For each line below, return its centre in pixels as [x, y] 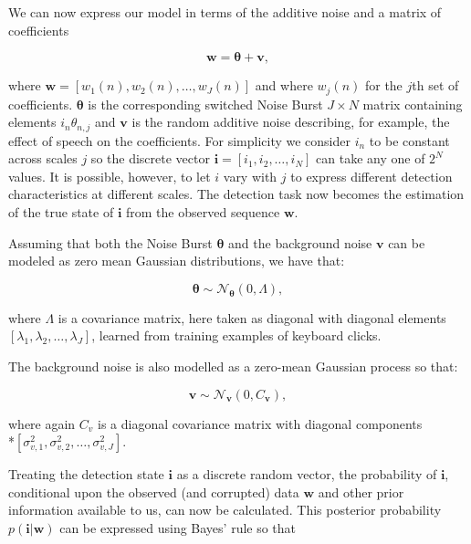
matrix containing [413, 104]
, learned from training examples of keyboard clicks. [236, 335]
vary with [250, 176]
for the [383, 85]
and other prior [361, 492]
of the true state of [61, 212]
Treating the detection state [86, 474]
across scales [43, 158]
